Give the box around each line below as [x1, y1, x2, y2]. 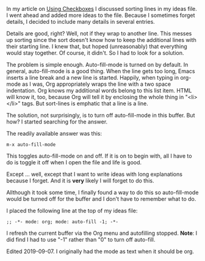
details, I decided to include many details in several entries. [6, 18, 156, 25]
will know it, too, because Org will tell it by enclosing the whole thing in [6, 94, 184, 100]
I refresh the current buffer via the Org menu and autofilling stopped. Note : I [6, 229, 197, 237]
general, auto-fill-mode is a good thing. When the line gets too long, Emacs [6, 68, 195, 75]
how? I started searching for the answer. [6, 118, 108, 125]
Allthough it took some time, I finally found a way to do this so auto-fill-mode [6, 189, 199, 196]
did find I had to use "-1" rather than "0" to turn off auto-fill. [6, 236, 156, 243]
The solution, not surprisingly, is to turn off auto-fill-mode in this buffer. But [6, 112, 195, 119]
